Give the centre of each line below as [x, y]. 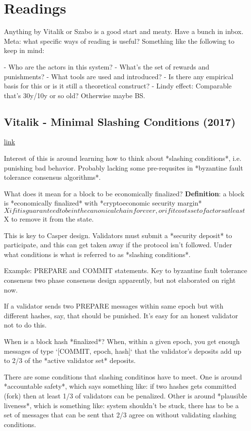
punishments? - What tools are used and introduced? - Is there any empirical [119, 76]
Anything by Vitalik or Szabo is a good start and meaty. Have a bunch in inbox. [124, 31]
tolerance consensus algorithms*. [52, 177]
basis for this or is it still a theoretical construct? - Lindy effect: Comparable [118, 86]
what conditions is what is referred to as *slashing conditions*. [97, 254]
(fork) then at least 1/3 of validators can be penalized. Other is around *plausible [125, 395]
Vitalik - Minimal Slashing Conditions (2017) [120, 121]
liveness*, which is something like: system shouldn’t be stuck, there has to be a [121, 405]
